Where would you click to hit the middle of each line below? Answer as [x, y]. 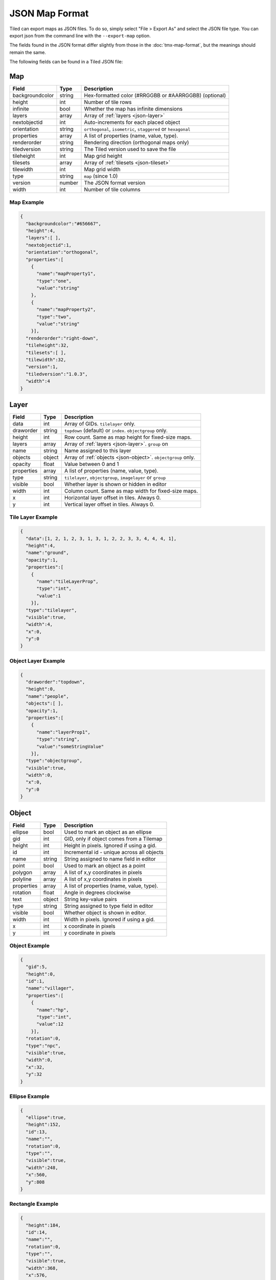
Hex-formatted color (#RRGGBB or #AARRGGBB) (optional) [155, 96]
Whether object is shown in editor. [105, 912]
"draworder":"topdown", [55, 682]
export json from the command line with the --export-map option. [80, 35]
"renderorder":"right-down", [62, 338]
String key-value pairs [90, 899]
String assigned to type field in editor [109, 906]
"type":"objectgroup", [54, 761]
